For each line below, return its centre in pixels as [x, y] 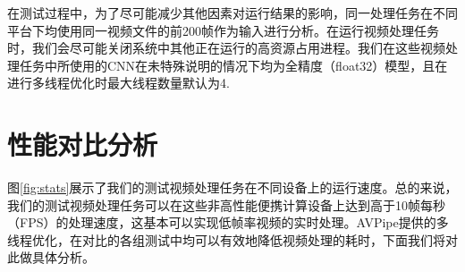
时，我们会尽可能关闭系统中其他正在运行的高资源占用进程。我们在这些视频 [226, 48]
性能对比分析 [83, 144]
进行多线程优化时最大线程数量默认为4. [118, 83]
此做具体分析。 [51, 257]
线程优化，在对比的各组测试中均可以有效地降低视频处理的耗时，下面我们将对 [232, 239]
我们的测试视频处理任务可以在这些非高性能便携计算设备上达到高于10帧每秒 [226, 204]
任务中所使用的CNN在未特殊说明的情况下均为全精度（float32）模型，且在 [233, 65]
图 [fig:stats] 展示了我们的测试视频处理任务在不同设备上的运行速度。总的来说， [232, 187]
